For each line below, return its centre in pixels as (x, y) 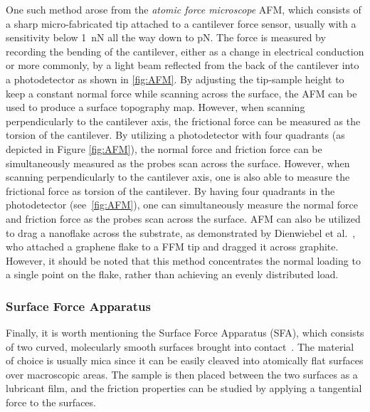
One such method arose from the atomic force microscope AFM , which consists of (184, 9)
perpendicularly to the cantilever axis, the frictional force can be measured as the (183, 121)
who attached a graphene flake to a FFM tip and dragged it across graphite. (172, 247)
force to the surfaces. (51, 402)
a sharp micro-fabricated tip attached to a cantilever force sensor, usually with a (181, 23)
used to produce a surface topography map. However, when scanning (155, 107)
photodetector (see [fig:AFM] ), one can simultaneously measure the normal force (182, 205)
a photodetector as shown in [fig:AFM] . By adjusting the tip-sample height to (175, 79)
